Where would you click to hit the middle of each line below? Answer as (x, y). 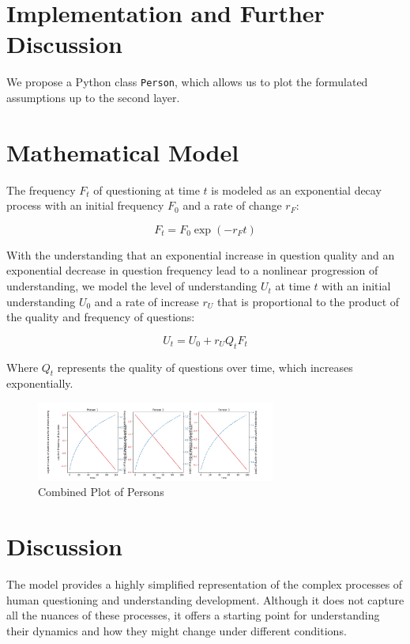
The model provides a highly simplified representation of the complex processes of (205, 584)
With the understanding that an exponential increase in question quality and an (201, 254)
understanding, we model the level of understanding (132, 286)
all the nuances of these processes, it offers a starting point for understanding (193, 615)
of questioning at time (147, 189)
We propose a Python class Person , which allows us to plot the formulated (187, 82)
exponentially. (40, 383)
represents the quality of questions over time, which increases (205, 367)
